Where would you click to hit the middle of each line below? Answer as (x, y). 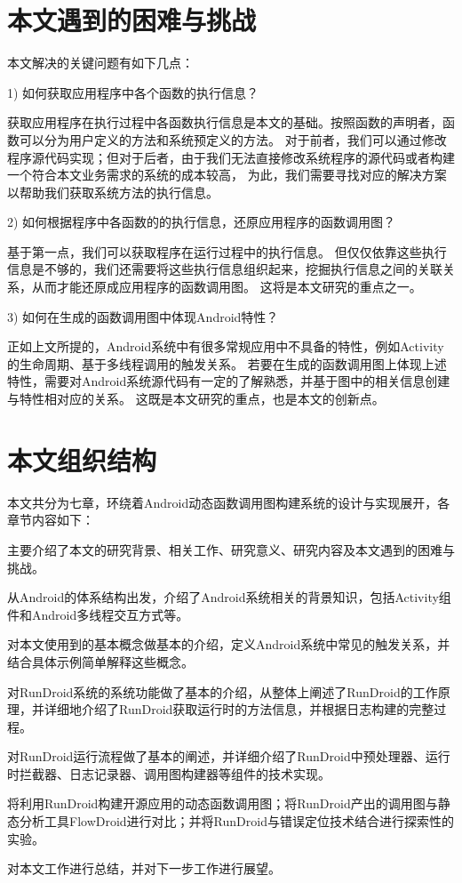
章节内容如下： (51, 520)
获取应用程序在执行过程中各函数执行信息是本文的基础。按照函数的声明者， (225, 122)
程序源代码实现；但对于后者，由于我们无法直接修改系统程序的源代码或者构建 (231, 157)
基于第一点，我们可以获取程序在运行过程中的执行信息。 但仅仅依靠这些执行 (227, 251)
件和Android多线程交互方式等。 (98, 614)
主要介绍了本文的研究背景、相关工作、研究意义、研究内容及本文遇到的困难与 (231, 549)
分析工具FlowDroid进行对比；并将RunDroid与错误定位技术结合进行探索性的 (236, 821)
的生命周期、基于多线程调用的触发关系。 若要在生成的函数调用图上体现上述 (227, 363)
